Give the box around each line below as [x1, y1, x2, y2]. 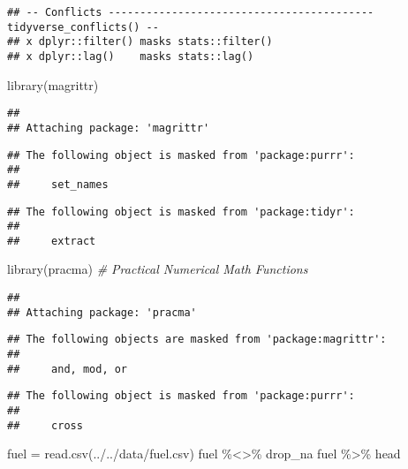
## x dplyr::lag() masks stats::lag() [7, 49, 254, 63]
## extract [7, 234, 96, 247]
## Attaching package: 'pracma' [7, 306, 197, 319]
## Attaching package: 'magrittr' [7, 121, 210, 134]
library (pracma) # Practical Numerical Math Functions [7, 260, 308, 278]
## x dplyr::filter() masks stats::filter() [7, 35, 273, 49]
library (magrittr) [7, 75, 99, 94]
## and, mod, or [7, 362, 128, 375]
